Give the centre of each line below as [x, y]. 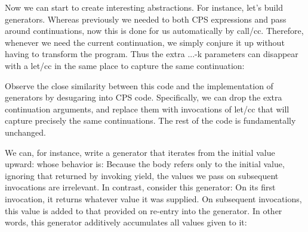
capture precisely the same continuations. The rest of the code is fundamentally [150, 120]
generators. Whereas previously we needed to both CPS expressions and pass [146, 19]
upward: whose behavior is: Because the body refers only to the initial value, [145, 164]
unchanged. [25, 132]
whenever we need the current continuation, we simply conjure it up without [145, 42]
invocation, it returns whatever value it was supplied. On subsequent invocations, [153, 198]
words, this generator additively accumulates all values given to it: [126, 222]
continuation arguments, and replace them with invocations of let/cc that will [147, 109]
